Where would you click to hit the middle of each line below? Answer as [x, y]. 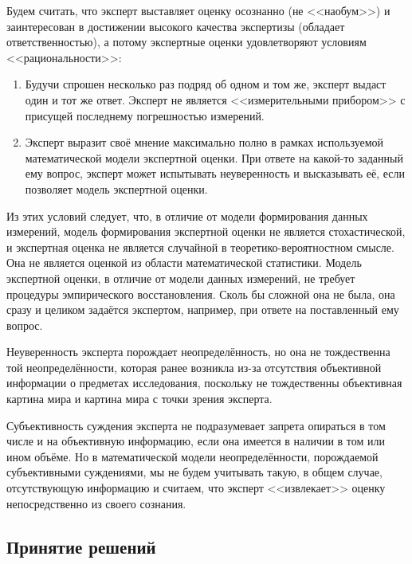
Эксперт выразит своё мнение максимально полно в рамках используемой [204, 142]
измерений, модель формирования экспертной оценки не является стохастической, [206, 231]
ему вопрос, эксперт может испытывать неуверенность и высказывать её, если [215, 173]
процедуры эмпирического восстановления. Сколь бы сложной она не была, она [201, 294]
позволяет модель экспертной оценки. [116, 188]
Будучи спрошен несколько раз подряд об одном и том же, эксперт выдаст [206, 84]
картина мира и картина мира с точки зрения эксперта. [139, 399]
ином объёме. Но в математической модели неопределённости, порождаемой [192, 456]
